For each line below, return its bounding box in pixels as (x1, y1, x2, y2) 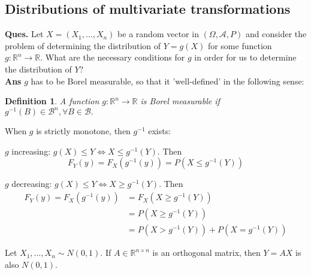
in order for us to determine (194, 51, 297, 64)
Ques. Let (5, 28, 44, 40)
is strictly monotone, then (36, 125, 131, 137)
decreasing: (11, 177, 52, 190)
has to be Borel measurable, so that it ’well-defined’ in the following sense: (31, 74, 304, 87)
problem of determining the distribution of (5, 39, 161, 52)
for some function (207, 39, 272, 52)
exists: (148, 125, 171, 137)
